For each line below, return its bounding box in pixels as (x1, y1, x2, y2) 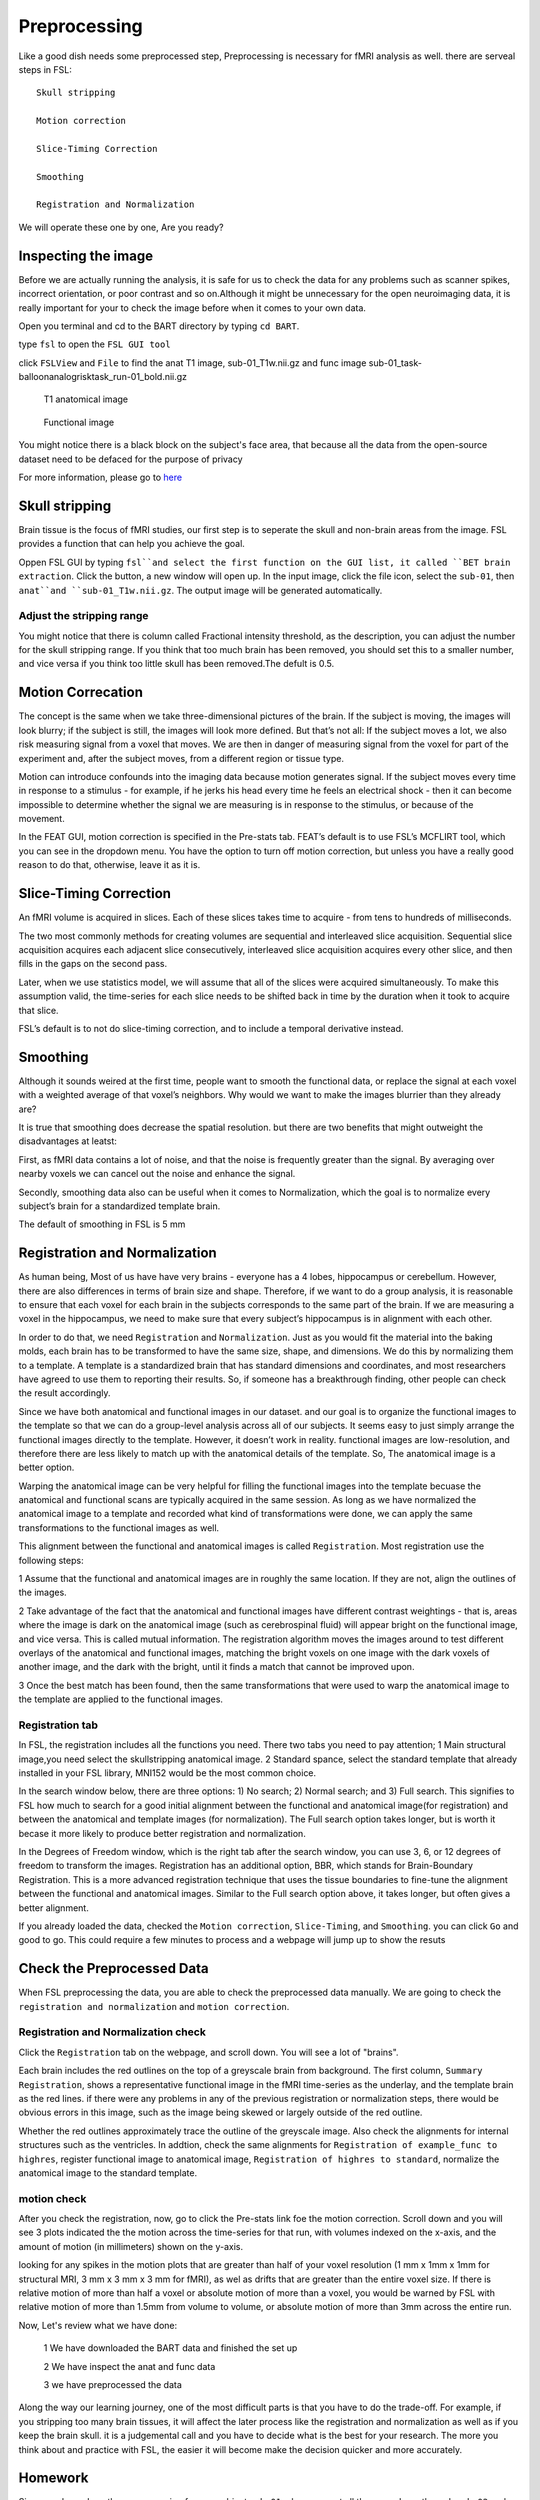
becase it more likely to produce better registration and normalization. (18, 1827, 307, 1839)
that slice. (18, 1004, 59, 1016)
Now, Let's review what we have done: (18, 2319, 178, 2331)
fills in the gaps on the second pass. (18, 958, 168, 970)
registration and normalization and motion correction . (18, 2000, 290, 2012)
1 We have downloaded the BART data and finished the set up (43, 2342, 298, 2354)
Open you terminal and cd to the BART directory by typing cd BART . (18, 320, 300, 332)
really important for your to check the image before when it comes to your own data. (18, 301, 367, 314)
